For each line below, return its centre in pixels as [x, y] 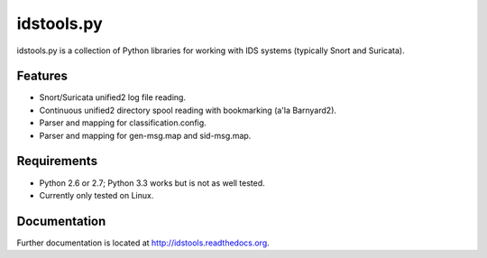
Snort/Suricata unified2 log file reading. [113, 97]
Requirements [57, 161]
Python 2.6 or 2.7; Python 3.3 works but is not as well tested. [152, 183]
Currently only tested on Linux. [96, 195]
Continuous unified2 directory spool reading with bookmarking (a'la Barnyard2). [188, 110]
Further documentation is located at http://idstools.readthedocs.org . [143, 243]
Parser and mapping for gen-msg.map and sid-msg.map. [145, 135]
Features [42, 76]
